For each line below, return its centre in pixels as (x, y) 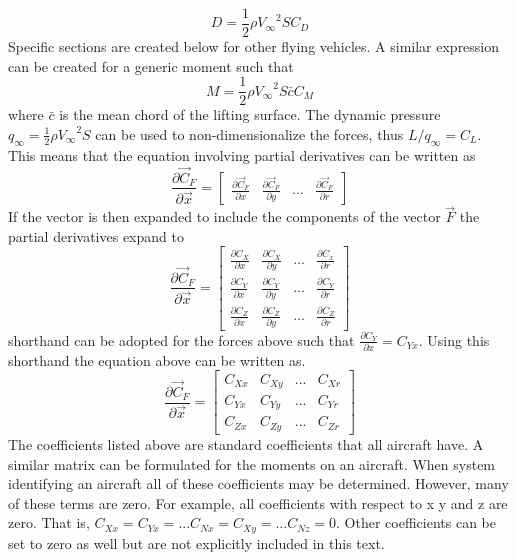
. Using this (454, 339)
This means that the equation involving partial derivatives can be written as (242, 154)
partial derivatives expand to (96, 235)
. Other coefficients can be (416, 522)
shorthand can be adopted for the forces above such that (181, 339)
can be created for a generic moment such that (151, 65)
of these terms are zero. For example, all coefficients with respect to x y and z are (258, 502)
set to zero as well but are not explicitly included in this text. (196, 542)
